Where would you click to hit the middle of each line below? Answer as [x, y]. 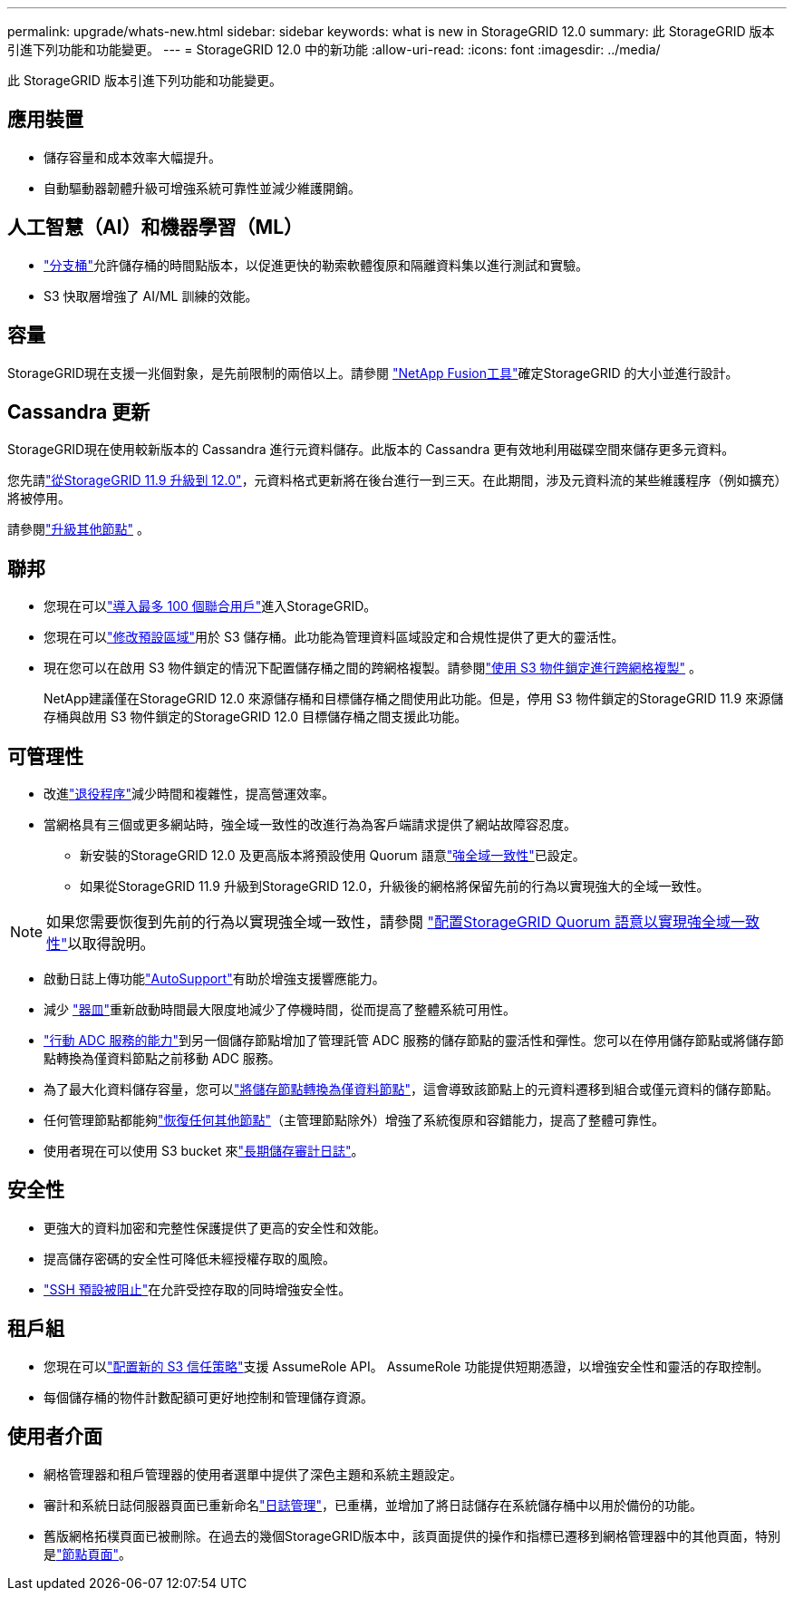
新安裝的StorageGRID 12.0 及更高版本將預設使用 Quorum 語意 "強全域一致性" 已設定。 [333, 856]
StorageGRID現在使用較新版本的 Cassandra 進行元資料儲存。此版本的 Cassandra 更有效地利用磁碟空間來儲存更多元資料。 [371, 450]
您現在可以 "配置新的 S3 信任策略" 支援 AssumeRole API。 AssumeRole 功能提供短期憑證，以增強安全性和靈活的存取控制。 [407, 1366]
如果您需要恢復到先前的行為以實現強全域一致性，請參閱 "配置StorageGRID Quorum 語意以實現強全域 [388, 922]
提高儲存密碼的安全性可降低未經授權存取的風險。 [189, 1258]
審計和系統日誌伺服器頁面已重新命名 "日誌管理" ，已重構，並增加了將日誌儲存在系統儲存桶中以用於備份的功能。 [373, 1505]
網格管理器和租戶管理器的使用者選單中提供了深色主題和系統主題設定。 [253, 1474]
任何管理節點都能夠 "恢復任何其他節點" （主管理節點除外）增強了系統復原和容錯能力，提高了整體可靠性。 [354, 1120]
